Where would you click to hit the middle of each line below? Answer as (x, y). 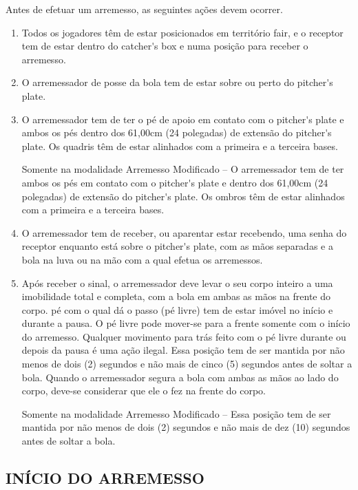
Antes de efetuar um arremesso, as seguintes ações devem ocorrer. (144, 9)
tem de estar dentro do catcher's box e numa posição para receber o (165, 46)
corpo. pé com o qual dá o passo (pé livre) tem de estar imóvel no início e (177, 309)
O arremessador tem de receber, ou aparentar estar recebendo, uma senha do (184, 232)
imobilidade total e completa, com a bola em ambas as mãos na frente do (176, 296)
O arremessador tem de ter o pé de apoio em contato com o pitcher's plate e (183, 119)
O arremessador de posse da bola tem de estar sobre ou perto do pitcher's (177, 82)
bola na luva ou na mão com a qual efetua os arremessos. (142, 259)
